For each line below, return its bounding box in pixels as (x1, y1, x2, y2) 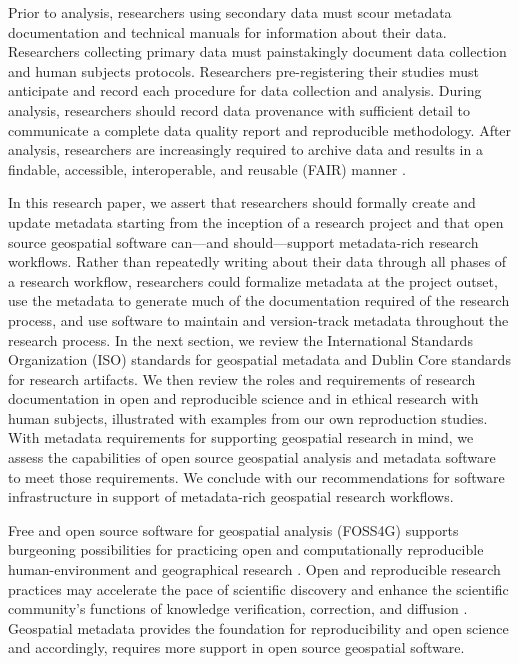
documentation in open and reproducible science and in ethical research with (8, 388, 479, 409)
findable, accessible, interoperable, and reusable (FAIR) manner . (8, 158, 406, 179)
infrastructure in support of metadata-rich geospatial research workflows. (8, 486, 454, 507)
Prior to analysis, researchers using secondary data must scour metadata (8, 2, 452, 22)
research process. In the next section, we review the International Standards (8, 329, 473, 350)
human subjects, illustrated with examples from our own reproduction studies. (8, 407, 488, 428)
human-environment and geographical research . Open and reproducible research (8, 559, 501, 580)
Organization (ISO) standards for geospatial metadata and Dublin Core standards (8, 349, 511, 370)
